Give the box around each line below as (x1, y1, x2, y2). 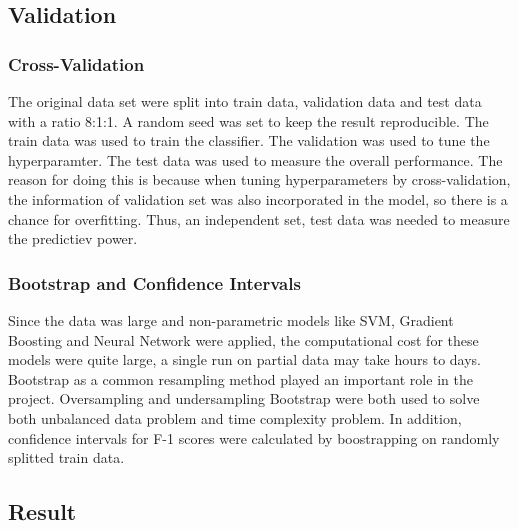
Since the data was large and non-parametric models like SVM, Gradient (8, 309, 454, 330)
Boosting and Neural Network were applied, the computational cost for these (8, 329, 479, 350)
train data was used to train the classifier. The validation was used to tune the (8, 130, 490, 151)
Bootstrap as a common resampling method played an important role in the (8, 368, 473, 389)
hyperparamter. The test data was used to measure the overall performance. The (8, 149, 503, 170)
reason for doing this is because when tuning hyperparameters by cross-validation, (8, 169, 511, 190)
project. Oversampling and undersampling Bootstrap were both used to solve (8, 388, 480, 409)
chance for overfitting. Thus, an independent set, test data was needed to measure (8, 208, 510, 229)
